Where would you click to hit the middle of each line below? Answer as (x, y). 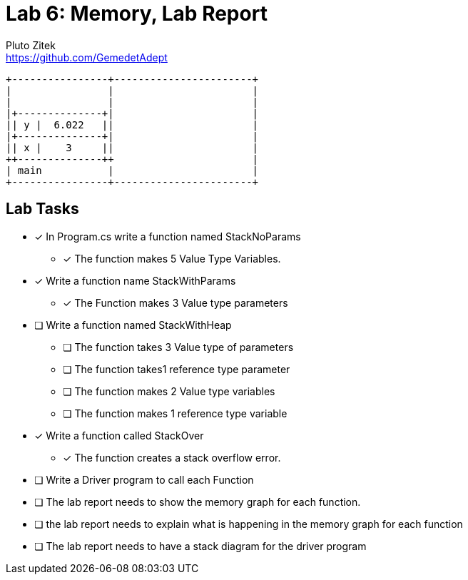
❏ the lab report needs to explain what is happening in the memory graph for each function (249, 524)
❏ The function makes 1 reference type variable (175, 413)
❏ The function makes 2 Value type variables (169, 391)
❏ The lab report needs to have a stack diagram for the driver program (200, 546)
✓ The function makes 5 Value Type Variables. (172, 258)
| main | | (132, 170)
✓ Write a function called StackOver (119, 435)
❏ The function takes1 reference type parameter (177, 369)
